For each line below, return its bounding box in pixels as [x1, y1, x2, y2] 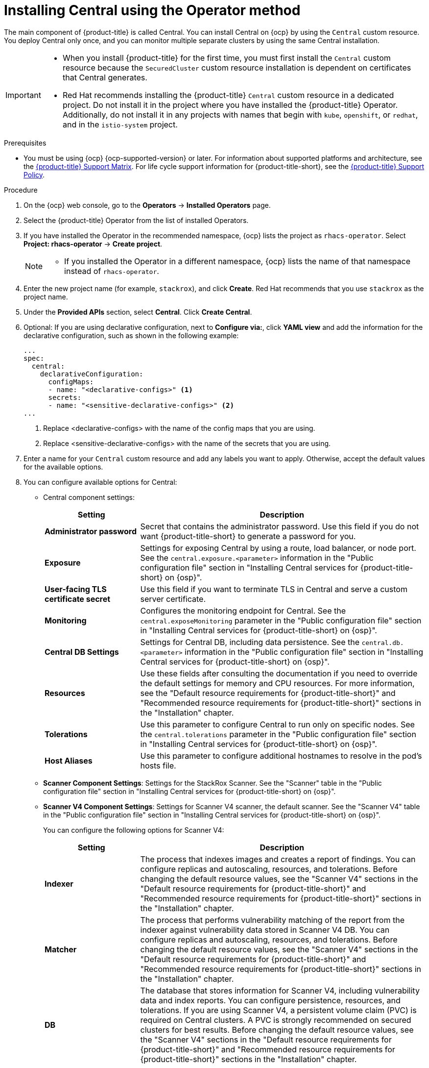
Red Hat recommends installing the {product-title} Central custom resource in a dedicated [62, 90, 394, 100]
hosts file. [140, 760, 176, 770]
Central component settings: [43, 493, 135, 501]
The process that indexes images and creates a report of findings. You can [140, 854, 416, 864]
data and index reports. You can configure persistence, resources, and [140, 995, 401, 1005]
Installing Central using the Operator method [4, 2, 301, 19]
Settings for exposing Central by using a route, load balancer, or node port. [140, 543, 416, 553]
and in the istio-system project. [62, 119, 178, 129]
